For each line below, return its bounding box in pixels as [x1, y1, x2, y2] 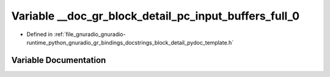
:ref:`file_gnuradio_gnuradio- [54, 31, 126, 38]
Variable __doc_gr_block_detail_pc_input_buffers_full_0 [11, 9, 299, 23]
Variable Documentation [11, 55, 106, 65]
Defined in [26, 31, 53, 38]
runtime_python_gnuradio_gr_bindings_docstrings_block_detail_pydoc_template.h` [26, 38, 234, 46]
